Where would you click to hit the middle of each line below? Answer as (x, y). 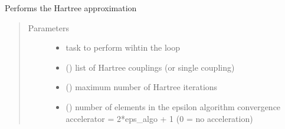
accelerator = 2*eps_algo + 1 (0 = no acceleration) (159, 118)
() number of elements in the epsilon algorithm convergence (173, 106)
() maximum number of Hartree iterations (142, 87)
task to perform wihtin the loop (123, 47)
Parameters (48, 27)
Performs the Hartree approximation (71, 8)
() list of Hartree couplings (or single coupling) (150, 67)
